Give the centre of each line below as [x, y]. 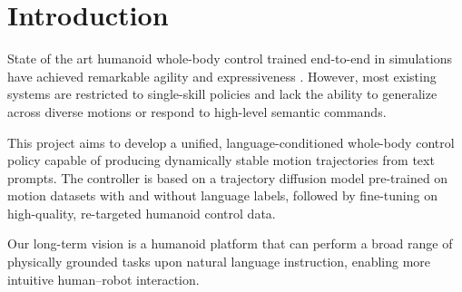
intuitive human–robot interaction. [103, 279]
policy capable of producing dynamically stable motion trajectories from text [221, 160]
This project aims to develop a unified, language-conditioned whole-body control [231, 142]
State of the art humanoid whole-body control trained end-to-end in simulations [230, 58]
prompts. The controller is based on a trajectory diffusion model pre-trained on [228, 177]
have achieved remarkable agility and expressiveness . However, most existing [222, 76]
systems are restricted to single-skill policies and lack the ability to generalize [222, 94]
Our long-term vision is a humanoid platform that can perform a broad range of [230, 243]
